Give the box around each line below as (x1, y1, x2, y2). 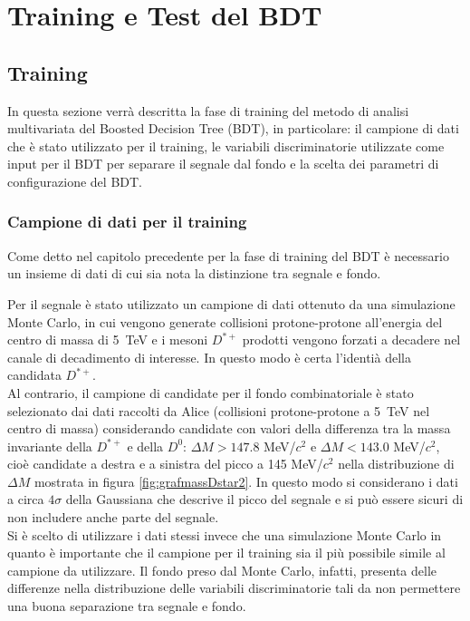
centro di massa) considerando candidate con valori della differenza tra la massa (7, 419, 451, 438)
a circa (7, 490, 44, 509)
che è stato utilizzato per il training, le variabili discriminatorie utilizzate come (7, 136, 445, 155)
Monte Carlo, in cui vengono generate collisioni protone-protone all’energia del (7, 312, 443, 331)
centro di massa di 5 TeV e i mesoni (7, 330, 208, 349)
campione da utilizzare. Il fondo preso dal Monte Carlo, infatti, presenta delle (7, 560, 436, 579)
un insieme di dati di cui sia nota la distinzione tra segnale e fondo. (7, 264, 381, 283)
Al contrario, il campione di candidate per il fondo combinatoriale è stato (7, 383, 414, 402)
